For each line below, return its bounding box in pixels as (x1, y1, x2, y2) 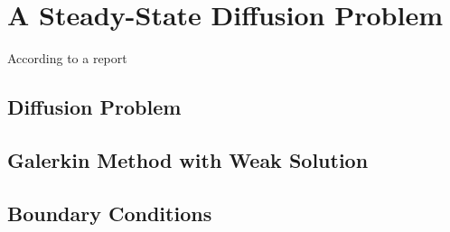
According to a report (7, 49, 127, 68)
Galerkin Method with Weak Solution (7, 145, 369, 173)
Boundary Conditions (7, 199, 212, 227)
